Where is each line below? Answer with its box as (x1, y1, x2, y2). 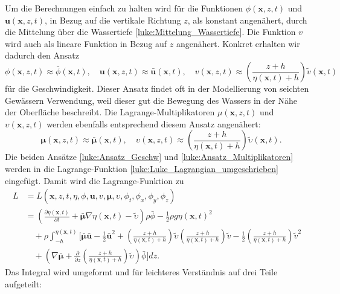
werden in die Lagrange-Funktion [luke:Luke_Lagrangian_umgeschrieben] (5, 162, 278, 174)
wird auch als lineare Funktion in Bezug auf (5, 37, 167, 50)
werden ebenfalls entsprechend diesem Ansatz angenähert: (47, 117, 261, 130)
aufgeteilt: (5, 277, 42, 290)
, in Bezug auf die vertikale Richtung (44, 13, 181, 26)
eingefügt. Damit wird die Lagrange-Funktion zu (5, 174, 184, 187)
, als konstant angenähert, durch (187, 13, 307, 26)
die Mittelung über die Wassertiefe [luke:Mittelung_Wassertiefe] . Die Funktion (5, 25, 296, 38)
